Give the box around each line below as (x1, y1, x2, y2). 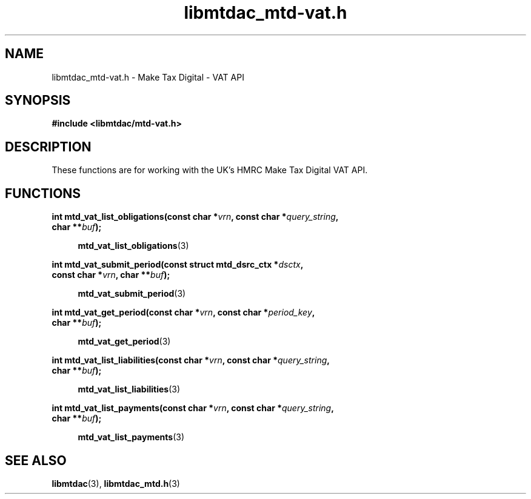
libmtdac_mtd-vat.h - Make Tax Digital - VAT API (52, 71, 244, 82)
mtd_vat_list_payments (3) (78, 432, 184, 443)
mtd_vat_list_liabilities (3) (78, 384, 181, 395)
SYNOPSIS (5, 93, 71, 108)
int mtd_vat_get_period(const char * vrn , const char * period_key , (52, 307, 315, 318)
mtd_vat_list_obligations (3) (78, 240, 189, 251)
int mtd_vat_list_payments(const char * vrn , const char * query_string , (52, 403, 334, 414)
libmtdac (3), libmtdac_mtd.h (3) (52, 478, 180, 489)
